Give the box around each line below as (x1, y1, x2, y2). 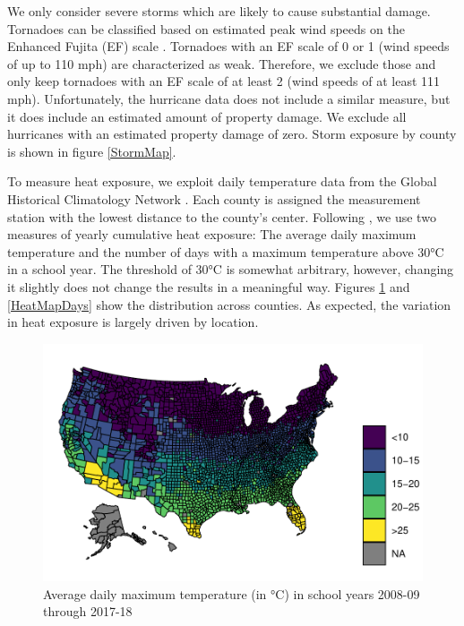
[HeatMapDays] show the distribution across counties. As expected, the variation (7, 295, 451, 313)
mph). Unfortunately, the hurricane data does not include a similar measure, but (7, 89, 451, 107)
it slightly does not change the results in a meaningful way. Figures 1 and (7, 277, 410, 296)
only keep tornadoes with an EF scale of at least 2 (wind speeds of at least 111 (7, 72, 441, 90)
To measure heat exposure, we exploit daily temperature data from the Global (7, 172, 437, 191)
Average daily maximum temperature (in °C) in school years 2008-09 (43, 584, 420, 603)
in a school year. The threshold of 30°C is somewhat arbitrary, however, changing (7, 260, 454, 279)
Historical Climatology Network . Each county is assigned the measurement (7, 189, 421, 208)
